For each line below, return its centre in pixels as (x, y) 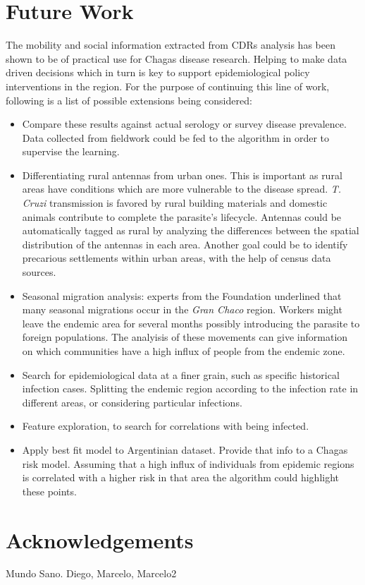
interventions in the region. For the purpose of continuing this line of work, (168, 86)
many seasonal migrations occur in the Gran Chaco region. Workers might (182, 309)
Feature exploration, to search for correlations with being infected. (166, 426)
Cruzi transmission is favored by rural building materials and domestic (175, 203)
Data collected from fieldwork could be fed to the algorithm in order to (175, 137)
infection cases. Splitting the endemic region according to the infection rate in (190, 388)
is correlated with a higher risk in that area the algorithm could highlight (180, 477)
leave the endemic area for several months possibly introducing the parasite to (191, 323)
